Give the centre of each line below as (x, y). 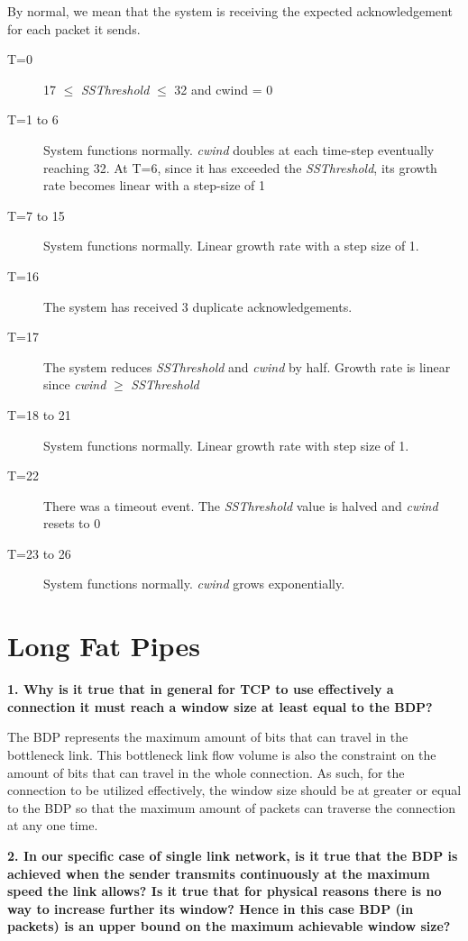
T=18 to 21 (39, 414)
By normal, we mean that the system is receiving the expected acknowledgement (230, 11)
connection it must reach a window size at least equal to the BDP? (220, 706)
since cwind (75, 384)
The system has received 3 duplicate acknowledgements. (198, 306)
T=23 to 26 (39, 553)
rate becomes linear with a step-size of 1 (155, 185)
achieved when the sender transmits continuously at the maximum (219, 873)
